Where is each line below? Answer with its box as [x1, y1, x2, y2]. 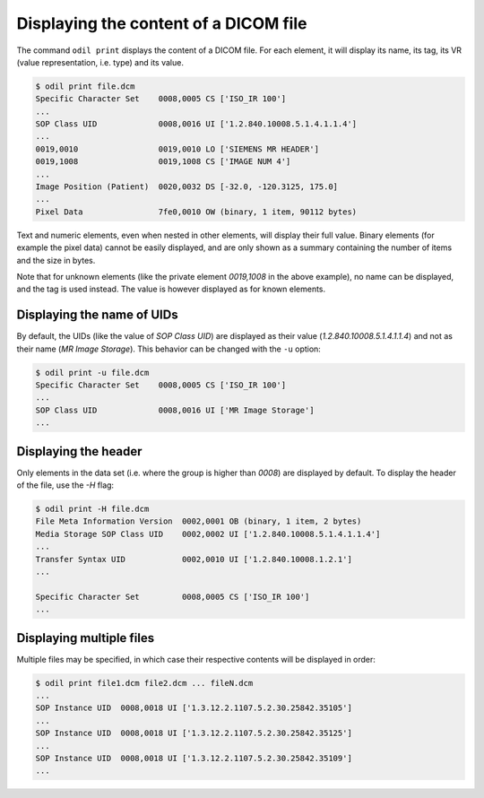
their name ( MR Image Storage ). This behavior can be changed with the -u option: [16, 343, 322, 354]
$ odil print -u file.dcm [35, 368, 150, 377]
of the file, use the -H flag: [16, 480, 115, 490]
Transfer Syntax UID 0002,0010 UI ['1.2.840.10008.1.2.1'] [35, 554, 353, 564]
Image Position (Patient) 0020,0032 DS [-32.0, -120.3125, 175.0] [35, 182, 339, 192]
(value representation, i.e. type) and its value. [16, 56, 184, 67]
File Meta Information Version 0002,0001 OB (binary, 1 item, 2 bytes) [35, 516, 362, 526]
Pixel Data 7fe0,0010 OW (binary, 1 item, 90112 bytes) [35, 206, 358, 217]
